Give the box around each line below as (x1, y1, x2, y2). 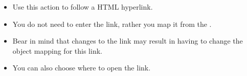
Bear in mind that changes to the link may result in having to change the (12, 35, 243, 46)
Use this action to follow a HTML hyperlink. (12, 2, 153, 12)
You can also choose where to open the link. (12, 62, 151, 73)
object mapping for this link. (12, 45, 102, 56)
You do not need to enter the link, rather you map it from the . (12, 18, 212, 29)
